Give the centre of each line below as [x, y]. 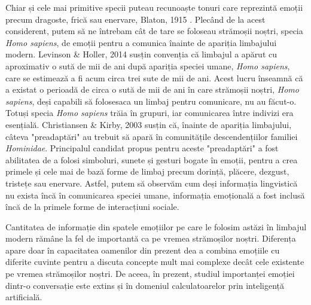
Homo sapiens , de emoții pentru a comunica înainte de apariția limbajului [141, 42]
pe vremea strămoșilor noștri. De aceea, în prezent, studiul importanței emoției [150, 274]
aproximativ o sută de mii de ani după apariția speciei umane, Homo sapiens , [148, 65]
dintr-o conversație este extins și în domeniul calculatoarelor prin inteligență [145, 285]
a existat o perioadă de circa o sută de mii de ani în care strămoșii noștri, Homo [152, 89]
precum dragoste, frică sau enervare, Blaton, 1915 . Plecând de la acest [135, 19]
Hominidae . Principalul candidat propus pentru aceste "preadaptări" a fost [142, 148]
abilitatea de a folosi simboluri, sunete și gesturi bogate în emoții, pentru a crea [152, 159]
